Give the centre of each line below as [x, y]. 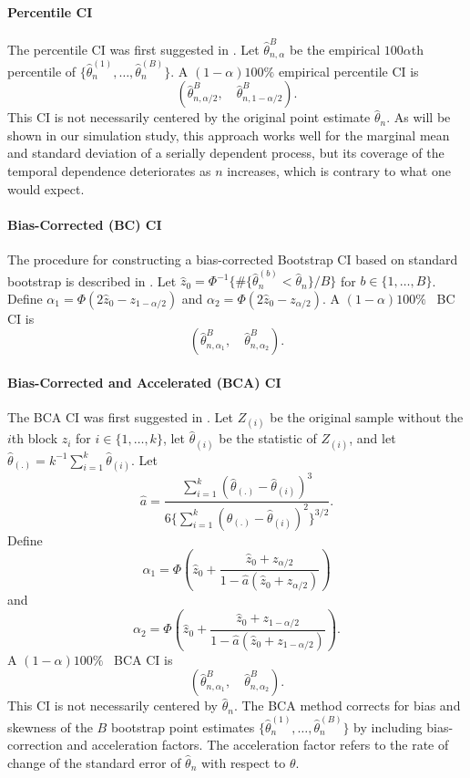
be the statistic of [268, 438]
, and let [373, 438]
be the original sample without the [367, 417]
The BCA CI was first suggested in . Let [121, 417]
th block [35, 438]
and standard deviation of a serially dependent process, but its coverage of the [226, 153]
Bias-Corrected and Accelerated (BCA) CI [144, 383]
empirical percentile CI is [348, 71]
